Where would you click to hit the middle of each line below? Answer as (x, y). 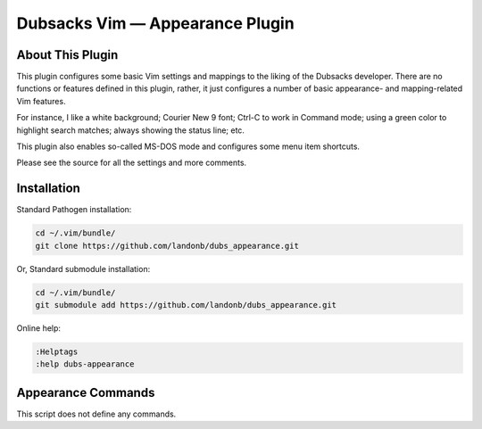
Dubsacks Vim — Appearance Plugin (155, 23)
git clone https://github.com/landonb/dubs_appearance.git (167, 246)
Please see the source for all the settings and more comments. (132, 163)
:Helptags (57, 352)
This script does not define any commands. (96, 414)
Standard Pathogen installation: (74, 210)
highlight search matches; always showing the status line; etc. (131, 130)
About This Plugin (67, 55)
